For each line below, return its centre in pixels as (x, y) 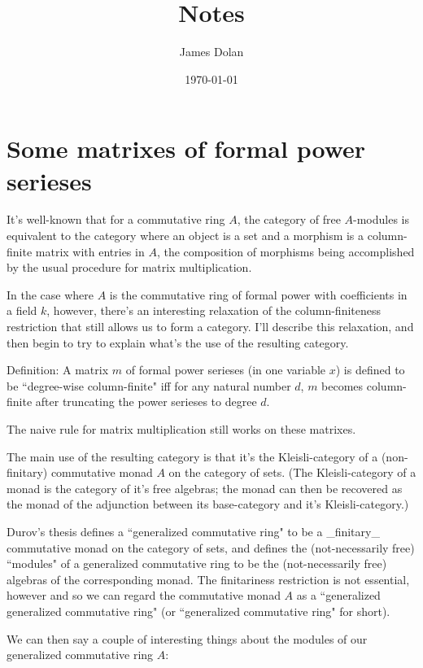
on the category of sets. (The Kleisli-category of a (292, 472)
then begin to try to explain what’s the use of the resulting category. (178, 342)
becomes (342, 385)
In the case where (50, 294)
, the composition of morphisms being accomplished (286, 251)
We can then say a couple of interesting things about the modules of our (187, 638)
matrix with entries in (90, 251)
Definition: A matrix (58, 370)
